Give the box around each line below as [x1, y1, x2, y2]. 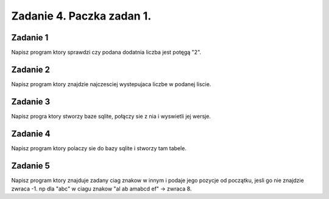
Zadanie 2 [11, 64, 51, 74]
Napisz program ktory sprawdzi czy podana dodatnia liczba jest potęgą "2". [11, 49, 202, 56]
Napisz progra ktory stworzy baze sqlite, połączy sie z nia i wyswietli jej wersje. [11, 112, 211, 120]
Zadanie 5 [11, 161, 50, 171]
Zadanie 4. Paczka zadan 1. [11, 9, 152, 23]
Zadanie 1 [11, 32, 49, 43]
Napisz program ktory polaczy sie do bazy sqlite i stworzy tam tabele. [11, 144, 187, 152]
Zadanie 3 [11, 96, 51, 107]
